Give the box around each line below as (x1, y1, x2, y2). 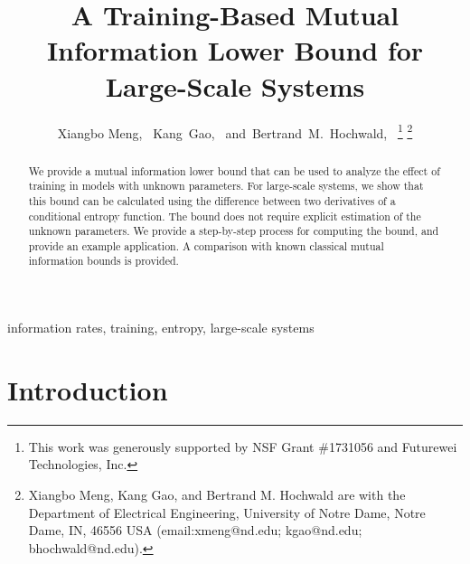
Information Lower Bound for (46, 32, 424, 69)
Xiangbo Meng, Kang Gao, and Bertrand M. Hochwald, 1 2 (57, 120, 413, 142)
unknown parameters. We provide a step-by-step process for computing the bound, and (28, 223, 439, 239)
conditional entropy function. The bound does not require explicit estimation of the (28, 208, 421, 223)
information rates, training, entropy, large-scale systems (7, 318, 315, 337)
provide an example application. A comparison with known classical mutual (28, 238, 384, 253)
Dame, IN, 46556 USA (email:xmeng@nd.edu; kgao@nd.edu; (28, 521, 362, 540)
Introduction (7, 371, 168, 408)
